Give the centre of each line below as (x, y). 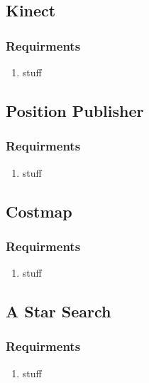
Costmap (39, 211)
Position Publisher (75, 110)
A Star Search (59, 311)
